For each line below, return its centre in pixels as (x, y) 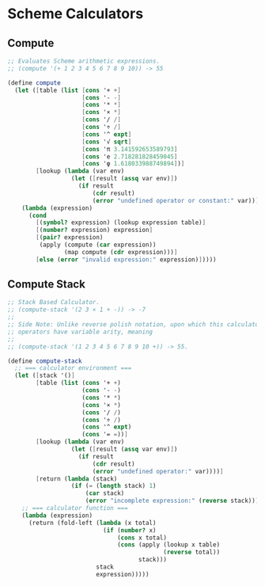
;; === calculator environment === (73, 368)
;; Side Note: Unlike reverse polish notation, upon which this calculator (135, 325)
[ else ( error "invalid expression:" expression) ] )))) (126, 259)
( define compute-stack (45, 361)
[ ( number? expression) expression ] (95, 230)
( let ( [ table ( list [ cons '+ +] (68, 90)
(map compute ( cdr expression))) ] (121, 252)
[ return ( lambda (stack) (77, 479)
